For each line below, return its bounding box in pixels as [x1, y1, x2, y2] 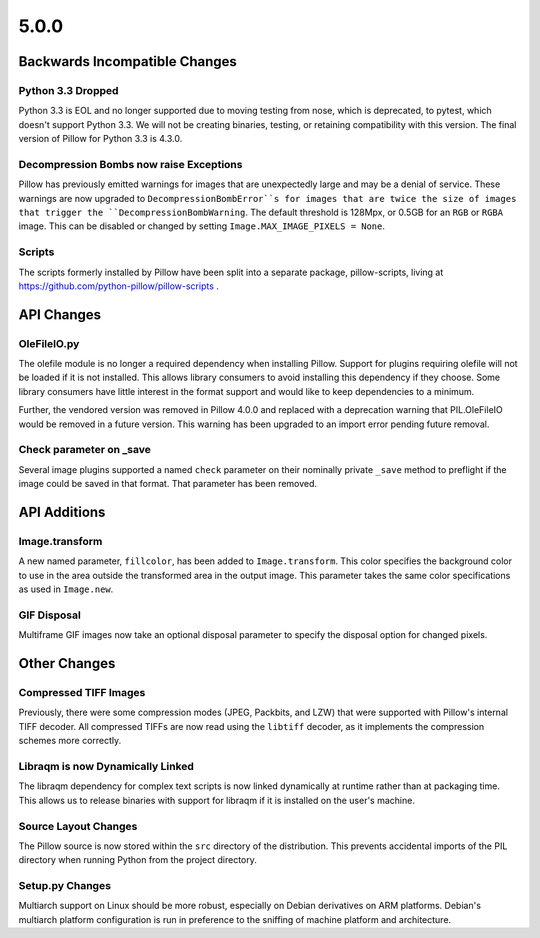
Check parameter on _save [18, 443, 152, 457]
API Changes [18, 306, 102, 323]
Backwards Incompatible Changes [18, 53, 237, 70]
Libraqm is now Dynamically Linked [18, 759, 195, 773]
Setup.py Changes [18, 879, 112, 893]
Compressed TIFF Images [18, 686, 146, 700]
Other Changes [18, 655, 116, 672]
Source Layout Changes [18, 819, 138, 833]
